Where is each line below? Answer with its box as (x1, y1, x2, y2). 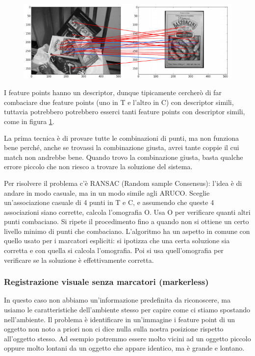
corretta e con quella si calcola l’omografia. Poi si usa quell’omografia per (4, 245, 224, 255)
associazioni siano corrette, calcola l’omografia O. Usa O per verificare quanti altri (4, 206, 251, 217)
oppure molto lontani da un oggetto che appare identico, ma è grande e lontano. (4, 343, 245, 353)
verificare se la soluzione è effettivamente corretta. (4, 254, 154, 265)
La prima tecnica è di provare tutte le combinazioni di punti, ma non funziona (4, 132, 239, 143)
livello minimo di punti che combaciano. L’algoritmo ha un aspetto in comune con (4, 226, 250, 236)
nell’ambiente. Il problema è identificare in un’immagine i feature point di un (4, 314, 235, 324)
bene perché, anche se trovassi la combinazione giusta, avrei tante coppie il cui (4, 142, 239, 153)
